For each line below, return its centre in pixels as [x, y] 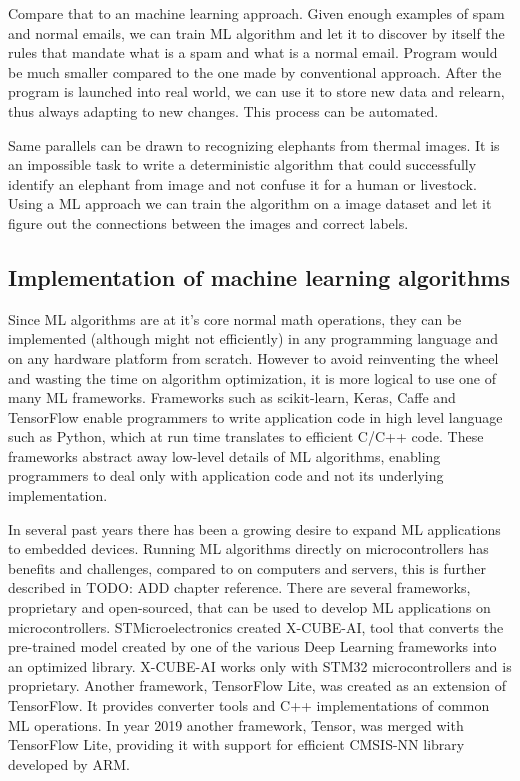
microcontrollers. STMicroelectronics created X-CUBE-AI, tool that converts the [256, 626]
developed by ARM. [69, 763]
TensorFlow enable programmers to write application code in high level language [255, 416]
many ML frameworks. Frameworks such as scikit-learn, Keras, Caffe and [232, 397]
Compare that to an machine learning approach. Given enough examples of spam [256, 13]
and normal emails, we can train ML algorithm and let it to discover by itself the [256, 32]
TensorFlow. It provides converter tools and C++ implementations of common [249, 705]
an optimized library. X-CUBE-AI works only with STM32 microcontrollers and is [260, 665]
